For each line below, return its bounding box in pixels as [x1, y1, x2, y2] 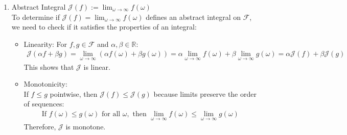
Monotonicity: [24, 78, 67, 89]
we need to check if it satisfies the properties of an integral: [11, 21, 197, 32]
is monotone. [65, 121, 106, 132]
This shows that [24, 61, 74, 72]
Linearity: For [24, 38, 67, 49]
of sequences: [24, 98, 64, 109]
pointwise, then [50, 88, 98, 99]
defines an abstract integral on [146, 11, 241, 22]
